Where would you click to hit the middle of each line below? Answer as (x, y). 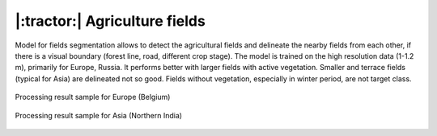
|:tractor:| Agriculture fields (110, 21)
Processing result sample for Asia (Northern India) (98, 115)
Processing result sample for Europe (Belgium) (93, 97)
